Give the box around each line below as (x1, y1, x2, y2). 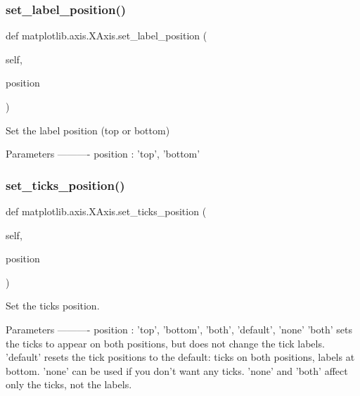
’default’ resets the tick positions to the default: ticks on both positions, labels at (6, 350, 355, 364)
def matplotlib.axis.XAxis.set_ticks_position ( (6, 204, 207, 218)
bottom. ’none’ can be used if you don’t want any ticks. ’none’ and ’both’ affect (6, 363, 348, 378)
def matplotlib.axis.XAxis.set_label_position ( (6, 28, 207, 43)
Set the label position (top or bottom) (6, 122, 170, 137)
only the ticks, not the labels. (6, 377, 132, 392)
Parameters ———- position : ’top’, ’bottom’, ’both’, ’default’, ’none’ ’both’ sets (6, 321, 353, 336)
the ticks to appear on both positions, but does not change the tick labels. (6, 336, 325, 350)
